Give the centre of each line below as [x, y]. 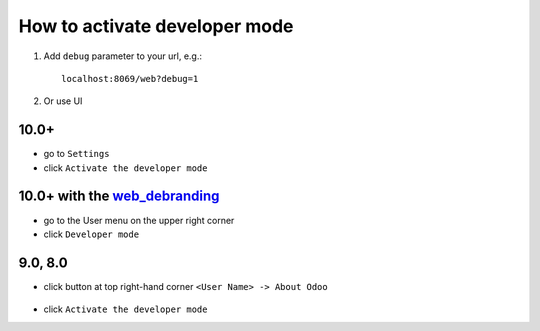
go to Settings [76, 154]
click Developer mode [91, 234]
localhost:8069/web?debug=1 [130, 78]
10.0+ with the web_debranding [119, 196]
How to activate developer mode [156, 26]
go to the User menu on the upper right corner [139, 220]
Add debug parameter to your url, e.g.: [123, 56]
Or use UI [63, 101]
